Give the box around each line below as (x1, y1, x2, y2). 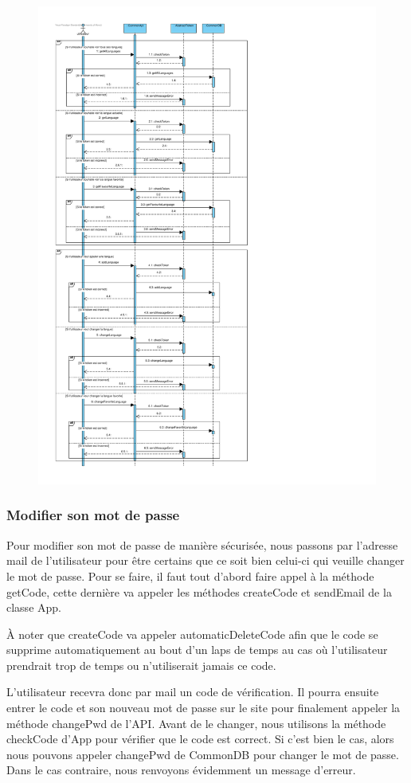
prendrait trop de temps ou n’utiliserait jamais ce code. (6, 656, 276, 673)
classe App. (6, 599, 61, 616)
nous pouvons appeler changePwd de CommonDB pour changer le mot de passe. (6, 746, 399, 762)
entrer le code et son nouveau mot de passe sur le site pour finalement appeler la (6, 699, 401, 716)
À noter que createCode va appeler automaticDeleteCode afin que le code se (6, 625, 378, 642)
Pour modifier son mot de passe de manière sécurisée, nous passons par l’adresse (6, 536, 398, 553)
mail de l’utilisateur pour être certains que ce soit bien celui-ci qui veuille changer (6, 552, 405, 569)
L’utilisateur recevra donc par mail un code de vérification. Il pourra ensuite (6, 683, 379, 700)
